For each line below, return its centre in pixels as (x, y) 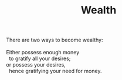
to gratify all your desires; (40, 58)
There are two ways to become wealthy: (55, 40)
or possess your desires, (36, 65)
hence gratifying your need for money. (55, 71)
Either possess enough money (43, 53)
